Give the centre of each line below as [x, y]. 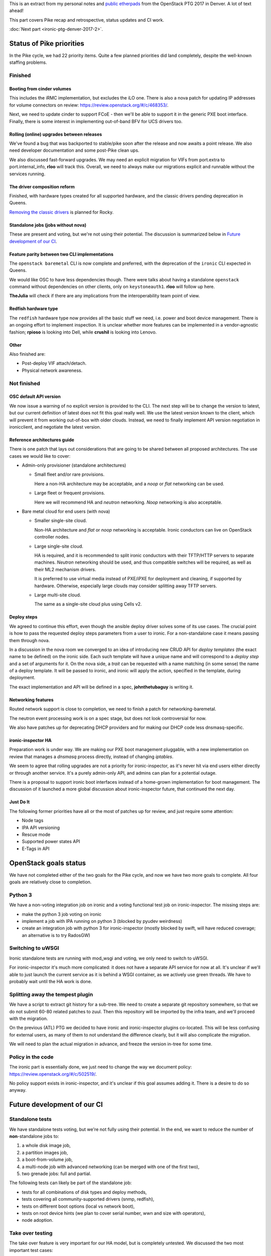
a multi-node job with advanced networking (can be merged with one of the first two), [111, 1167]
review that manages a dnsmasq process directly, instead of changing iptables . [91, 757]
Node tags [33, 820]
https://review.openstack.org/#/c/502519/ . [53, 1074]
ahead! [16, 11]
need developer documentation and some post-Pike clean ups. [74, 150]
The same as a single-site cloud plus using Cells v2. [88, 604]
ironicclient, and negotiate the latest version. [55, 427]
